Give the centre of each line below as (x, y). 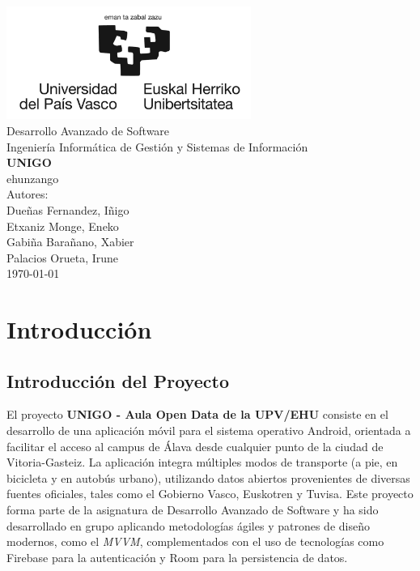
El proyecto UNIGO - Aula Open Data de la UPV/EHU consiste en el (197, 414)
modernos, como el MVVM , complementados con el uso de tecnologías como (195, 541)
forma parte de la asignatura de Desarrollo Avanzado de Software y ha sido (193, 510)
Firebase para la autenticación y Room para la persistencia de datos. (177, 557)
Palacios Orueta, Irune (63, 257)
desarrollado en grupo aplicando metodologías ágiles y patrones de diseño (188, 525)
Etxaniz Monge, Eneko (63, 226)
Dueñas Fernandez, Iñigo (68, 209)
